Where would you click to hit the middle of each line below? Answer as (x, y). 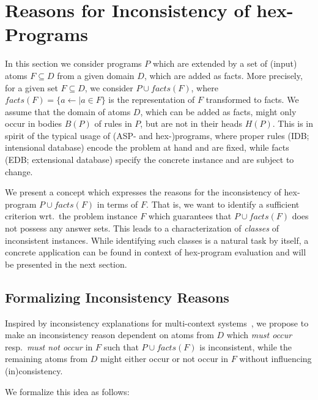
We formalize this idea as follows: (67, 391)
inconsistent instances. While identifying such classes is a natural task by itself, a (157, 240)
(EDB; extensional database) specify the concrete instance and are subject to (150, 160)
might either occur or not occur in (165, 359)
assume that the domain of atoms (68, 111)
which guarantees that (190, 216)
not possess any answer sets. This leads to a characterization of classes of (142, 228)
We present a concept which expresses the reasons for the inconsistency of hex (151, 192)
